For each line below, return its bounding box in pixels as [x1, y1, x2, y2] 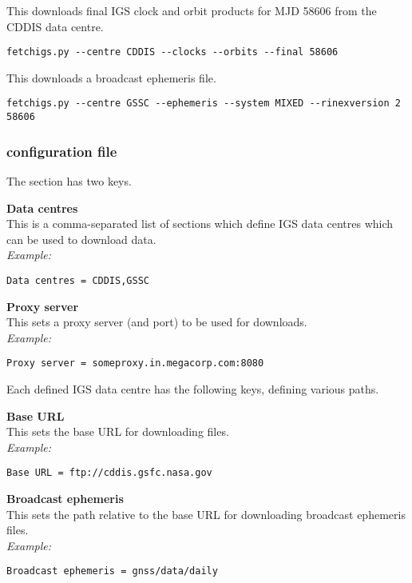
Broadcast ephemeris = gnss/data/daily [6, 565, 218, 577]
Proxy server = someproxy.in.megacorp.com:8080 [6, 357, 264, 369]
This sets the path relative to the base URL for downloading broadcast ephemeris [6, 505, 406, 522]
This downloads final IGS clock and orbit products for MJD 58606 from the [6, 2, 377, 18]
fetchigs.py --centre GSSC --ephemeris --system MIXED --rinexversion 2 [6, 98, 401, 110]
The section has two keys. [6, 172, 132, 189]
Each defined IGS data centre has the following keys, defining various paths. [6, 381, 379, 397]
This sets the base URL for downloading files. [6, 423, 229, 440]
